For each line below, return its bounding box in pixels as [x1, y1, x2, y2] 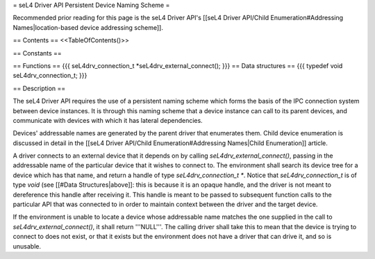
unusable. [12, 242, 42, 250]
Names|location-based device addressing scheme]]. [12, 23, 163, 31]
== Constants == [12, 49, 62, 57]
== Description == [12, 84, 66, 92]
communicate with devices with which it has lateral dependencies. [12, 116, 203, 124]
